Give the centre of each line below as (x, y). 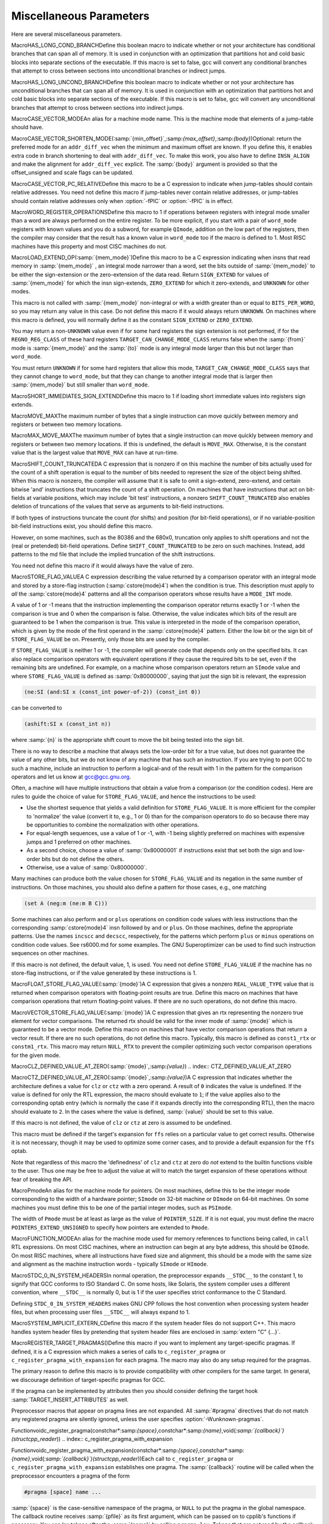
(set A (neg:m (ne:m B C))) (66, 903)
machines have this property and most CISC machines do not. (89, 246)
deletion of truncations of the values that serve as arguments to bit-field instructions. (118, 507)
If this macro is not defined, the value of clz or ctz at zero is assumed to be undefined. (122, 1123)
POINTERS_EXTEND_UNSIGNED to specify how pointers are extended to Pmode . (110, 1227)
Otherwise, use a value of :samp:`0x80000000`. (87, 867)
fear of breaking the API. (42, 1179)
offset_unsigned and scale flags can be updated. (73, 173)
